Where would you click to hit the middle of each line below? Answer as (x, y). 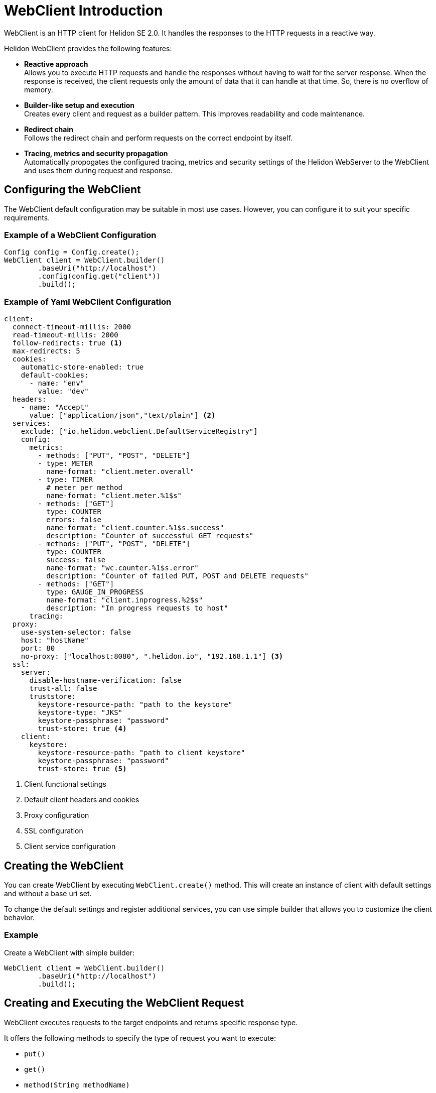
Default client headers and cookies (82, 800)
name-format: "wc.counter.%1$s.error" (122, 568)
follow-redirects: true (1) (67, 343)
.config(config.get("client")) (99, 276)
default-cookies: (55, 375)
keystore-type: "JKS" (80, 713)
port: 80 (38, 648)
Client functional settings (65, 784)
